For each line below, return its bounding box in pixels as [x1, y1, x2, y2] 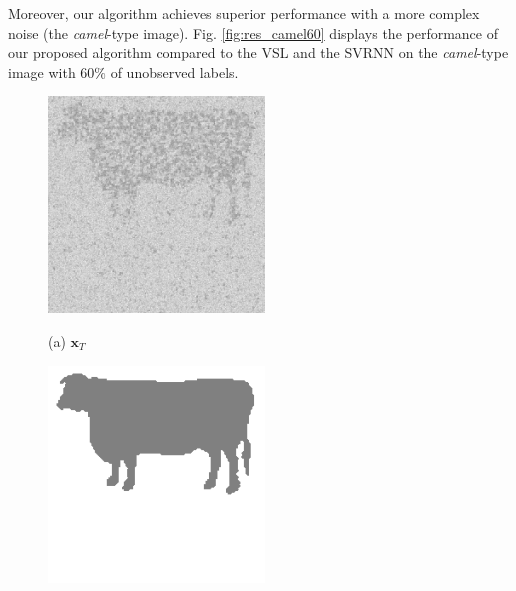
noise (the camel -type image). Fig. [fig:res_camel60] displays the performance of [8, 22, 498, 43]
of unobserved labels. [110, 61, 239, 82]
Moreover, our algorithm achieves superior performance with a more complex [8, 3, 480, 23]
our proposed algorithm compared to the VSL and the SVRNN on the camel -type [8, 42, 509, 63]
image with [8, 61, 76, 82]
